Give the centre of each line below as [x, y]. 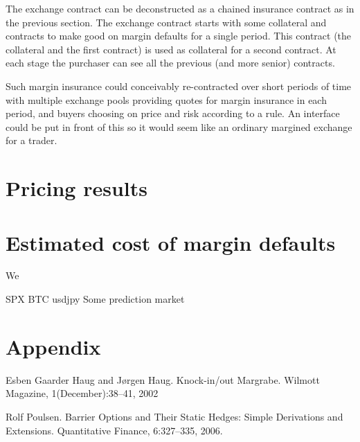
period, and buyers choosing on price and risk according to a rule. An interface [173, 113]
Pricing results [76, 188]
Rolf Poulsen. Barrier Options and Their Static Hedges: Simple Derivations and [174, 416]
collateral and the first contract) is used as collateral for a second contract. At [171, 49]
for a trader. [31, 140]
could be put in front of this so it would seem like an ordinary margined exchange [179, 126]
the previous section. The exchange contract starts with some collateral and [166, 22]
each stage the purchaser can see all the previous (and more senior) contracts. [170, 63]
